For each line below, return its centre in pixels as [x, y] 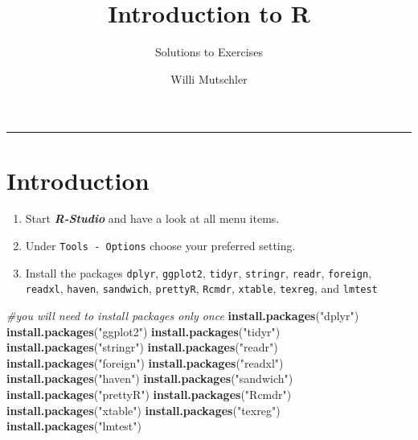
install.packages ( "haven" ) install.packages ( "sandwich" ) [150, 378]
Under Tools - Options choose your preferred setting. [160, 246]
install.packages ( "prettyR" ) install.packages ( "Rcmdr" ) [149, 394]
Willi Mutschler [209, 78]
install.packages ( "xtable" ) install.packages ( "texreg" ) [143, 410]
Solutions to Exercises [209, 52]
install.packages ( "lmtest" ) [74, 426]
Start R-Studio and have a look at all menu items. [152, 218]
